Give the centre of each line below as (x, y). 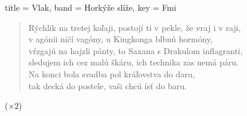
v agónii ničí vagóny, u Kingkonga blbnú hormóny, (121, 39)
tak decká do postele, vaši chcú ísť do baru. (108, 85)
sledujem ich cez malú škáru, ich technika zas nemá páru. (133, 62)
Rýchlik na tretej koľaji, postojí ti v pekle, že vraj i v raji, (135, 27)
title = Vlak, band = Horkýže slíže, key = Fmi (91, 7)
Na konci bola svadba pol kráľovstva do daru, (112, 73)
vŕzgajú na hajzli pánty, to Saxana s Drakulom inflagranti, (135, 50)
